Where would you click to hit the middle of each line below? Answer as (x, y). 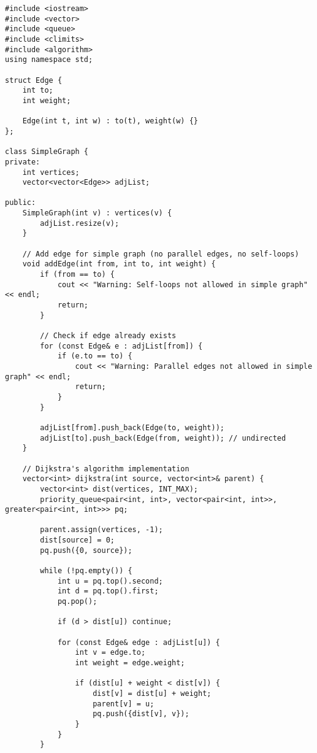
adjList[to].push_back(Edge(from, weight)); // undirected (163, 438)
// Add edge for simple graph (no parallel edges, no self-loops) (161, 254)
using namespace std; (49, 60)
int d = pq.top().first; (108, 591)
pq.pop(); (77, 602)
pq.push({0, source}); (86, 550)
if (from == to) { (77, 275)
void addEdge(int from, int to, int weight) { (119, 264)
